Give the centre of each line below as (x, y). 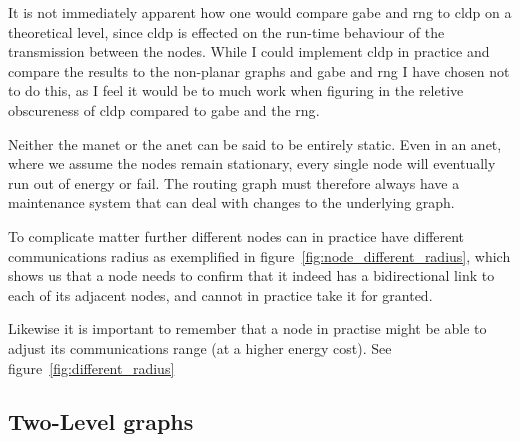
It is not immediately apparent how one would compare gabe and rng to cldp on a (260, 12)
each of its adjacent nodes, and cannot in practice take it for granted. (220, 294)
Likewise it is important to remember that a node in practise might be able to (247, 328)
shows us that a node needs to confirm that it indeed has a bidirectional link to (251, 275)
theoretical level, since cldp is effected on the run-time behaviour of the (226, 31)
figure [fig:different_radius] (91, 367)
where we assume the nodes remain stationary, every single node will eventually (252, 163)
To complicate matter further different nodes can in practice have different (236, 235)
